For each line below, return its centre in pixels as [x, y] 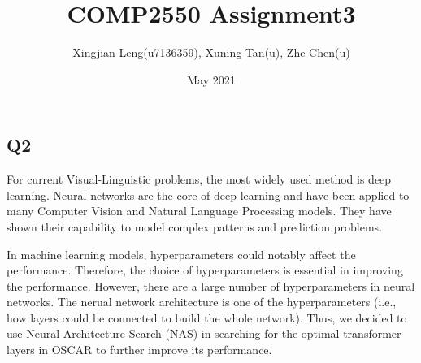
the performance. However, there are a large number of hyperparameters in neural [211, 285]
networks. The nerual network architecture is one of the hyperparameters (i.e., [202, 302]
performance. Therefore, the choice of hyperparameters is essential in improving [205, 270]
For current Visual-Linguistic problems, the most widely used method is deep [199, 179]
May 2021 [211, 79]
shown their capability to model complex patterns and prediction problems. [195, 226]
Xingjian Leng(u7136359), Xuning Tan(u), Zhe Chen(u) [211, 52]
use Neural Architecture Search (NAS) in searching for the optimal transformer [204, 333]
